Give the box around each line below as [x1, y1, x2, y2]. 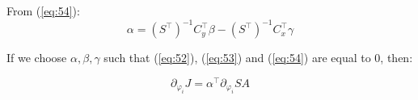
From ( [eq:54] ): [6, 2, 80, 19]
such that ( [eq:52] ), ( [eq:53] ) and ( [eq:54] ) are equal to [103, 49, 371, 66]
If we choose [6, 49, 67, 66]
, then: [380, 49, 413, 66]
